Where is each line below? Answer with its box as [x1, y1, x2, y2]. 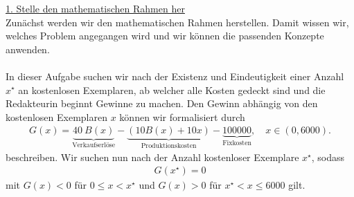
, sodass [311, 149, 345, 164]
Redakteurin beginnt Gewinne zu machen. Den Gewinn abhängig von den [6, 96, 318, 111]
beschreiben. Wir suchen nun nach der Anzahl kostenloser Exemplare [6, 149, 299, 164]
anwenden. [6, 41, 50, 56]
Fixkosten [222, 140, 251, 147]
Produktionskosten [141, 142, 197, 150]
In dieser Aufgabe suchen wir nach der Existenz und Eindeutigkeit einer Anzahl [6, 68, 344, 83]
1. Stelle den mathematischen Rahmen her [6, 1, 185, 15]
